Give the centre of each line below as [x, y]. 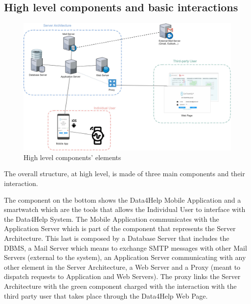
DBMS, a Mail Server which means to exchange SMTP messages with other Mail [125, 247]
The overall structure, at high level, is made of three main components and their [125, 174]
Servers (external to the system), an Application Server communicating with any [125, 257]
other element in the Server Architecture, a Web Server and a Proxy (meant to [122, 267]
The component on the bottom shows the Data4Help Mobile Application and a [123, 199]
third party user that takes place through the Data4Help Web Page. [106, 295]
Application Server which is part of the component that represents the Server [120, 228]
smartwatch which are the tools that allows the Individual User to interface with [125, 209]
